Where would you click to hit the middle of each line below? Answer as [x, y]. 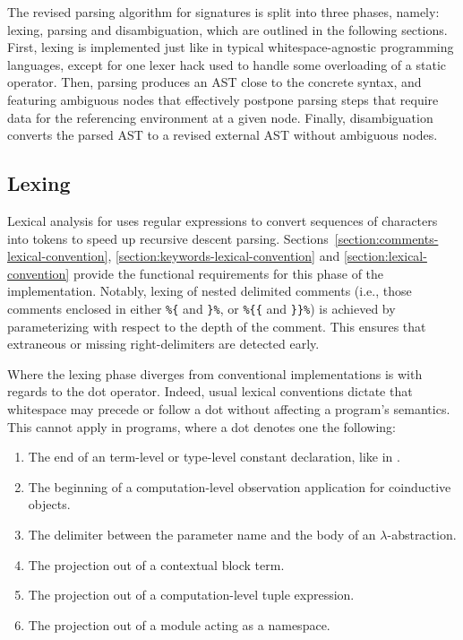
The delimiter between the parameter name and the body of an [202, 534]
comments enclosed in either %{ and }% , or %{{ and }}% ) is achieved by [201, 308]
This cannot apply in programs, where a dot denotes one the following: [201, 426]
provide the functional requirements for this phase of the [228, 273]
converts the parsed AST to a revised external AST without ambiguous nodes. [223, 135]
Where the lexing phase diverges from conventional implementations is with [215, 373]
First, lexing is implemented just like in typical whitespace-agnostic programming [231, 47]
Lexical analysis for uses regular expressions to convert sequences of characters [223, 220]
